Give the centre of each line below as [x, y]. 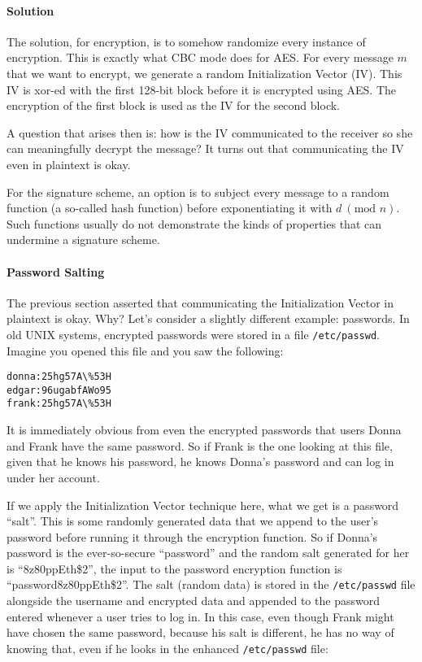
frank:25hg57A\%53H [59, 404]
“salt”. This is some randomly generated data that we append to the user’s [193, 521]
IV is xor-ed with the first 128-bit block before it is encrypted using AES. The [201, 89]
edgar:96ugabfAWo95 [59, 390]
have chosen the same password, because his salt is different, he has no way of [200, 632]
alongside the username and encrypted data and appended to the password [193, 601]
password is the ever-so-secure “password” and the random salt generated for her [208, 553]
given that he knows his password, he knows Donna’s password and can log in [200, 462]
